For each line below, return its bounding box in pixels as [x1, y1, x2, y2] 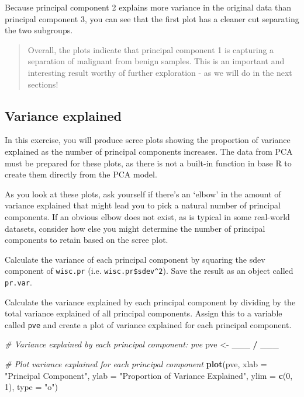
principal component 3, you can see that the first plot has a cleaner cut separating [5, 12, 299, 25]
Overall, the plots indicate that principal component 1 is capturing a [27, 43, 274, 55]
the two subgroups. [5, 24, 73, 36]
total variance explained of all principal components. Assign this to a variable [5, 307, 282, 319]
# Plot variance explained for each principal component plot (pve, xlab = [5, 358, 267, 370]
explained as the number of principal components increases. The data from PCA [5, 145, 293, 157]
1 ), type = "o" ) [5, 381, 58, 393]
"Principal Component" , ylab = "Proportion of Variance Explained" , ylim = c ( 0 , [5, 369, 293, 381]
